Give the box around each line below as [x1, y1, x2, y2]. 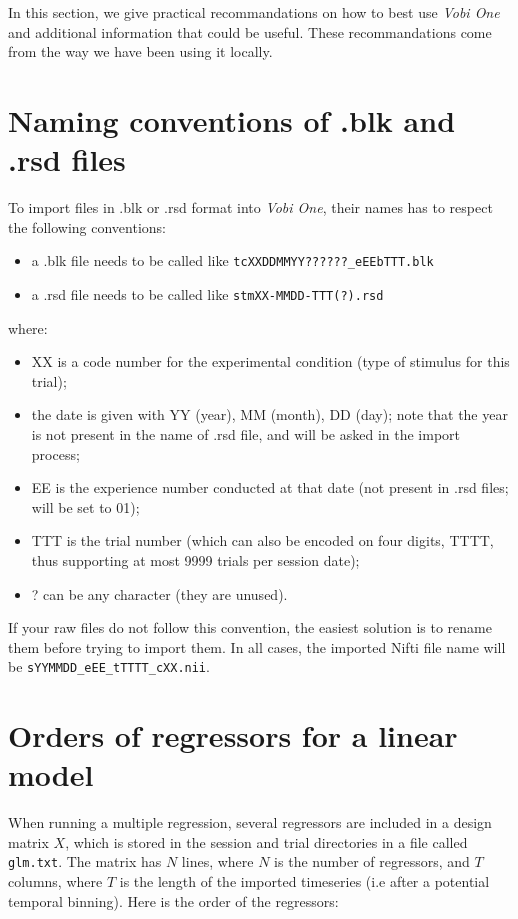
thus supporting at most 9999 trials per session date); [31, 549, 360, 570]
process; [31, 443, 80, 464]
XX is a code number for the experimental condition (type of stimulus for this [31, 351, 510, 372]
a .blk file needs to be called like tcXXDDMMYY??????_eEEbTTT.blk [31, 250, 434, 271]
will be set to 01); [31, 496, 140, 517]
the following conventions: [8, 216, 166, 237]
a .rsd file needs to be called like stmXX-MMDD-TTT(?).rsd [31, 283, 384, 304]
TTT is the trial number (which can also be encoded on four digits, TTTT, [31, 530, 494, 551]
